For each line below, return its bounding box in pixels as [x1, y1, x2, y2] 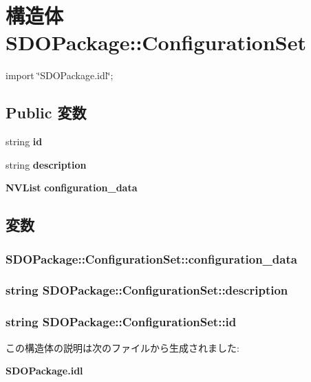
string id [6, 134, 43, 149]
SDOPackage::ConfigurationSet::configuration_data [6, 250, 297, 267]
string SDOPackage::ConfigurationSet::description [6, 282, 288, 299]
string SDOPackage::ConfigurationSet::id [6, 313, 237, 330]
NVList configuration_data [6, 180, 138, 195]
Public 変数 [6, 102, 87, 123]
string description [6, 157, 87, 171]
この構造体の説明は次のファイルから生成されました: [6, 340, 239, 354]
